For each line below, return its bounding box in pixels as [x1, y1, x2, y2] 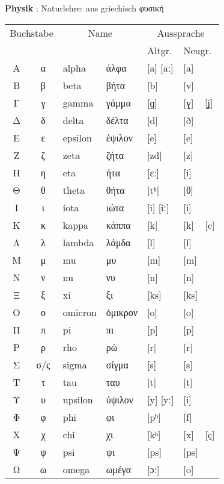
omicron [62, 305, 97, 319]
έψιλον [106, 130, 133, 144]
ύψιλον [106, 392, 134, 406]
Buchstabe [10, 25, 53, 40]
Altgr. [147, 43, 172, 57]
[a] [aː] [147, 60, 174, 75]
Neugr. [183, 43, 212, 57]
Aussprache [157, 25, 205, 40]
